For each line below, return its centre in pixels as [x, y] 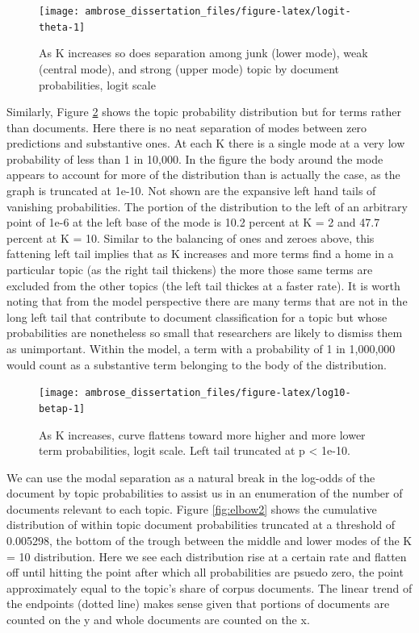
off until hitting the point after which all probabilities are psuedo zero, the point [205, 572]
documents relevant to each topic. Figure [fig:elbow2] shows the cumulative [192, 508]
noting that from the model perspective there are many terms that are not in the [207, 301]
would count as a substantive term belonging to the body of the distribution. [197, 364]
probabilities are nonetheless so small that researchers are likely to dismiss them [205, 333]
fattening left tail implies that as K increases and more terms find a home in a [200, 254]
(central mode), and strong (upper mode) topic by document [189, 68]
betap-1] [62, 408]
